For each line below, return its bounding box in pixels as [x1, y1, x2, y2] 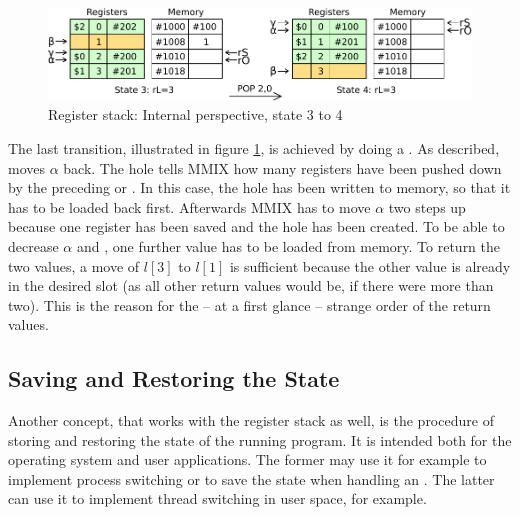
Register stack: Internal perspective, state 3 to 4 [48, 104, 343, 125]
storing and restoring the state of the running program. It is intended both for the [8, 429, 512, 450]
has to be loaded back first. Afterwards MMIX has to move [8, 196, 371, 217]
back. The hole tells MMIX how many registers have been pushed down [63, 157, 502, 178]
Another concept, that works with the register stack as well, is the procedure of [8, 410, 494, 431]
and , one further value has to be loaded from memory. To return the [76, 235, 501, 256]
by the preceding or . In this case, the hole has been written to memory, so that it [8, 177, 511, 198]
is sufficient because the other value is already [229, 255, 511, 276]
